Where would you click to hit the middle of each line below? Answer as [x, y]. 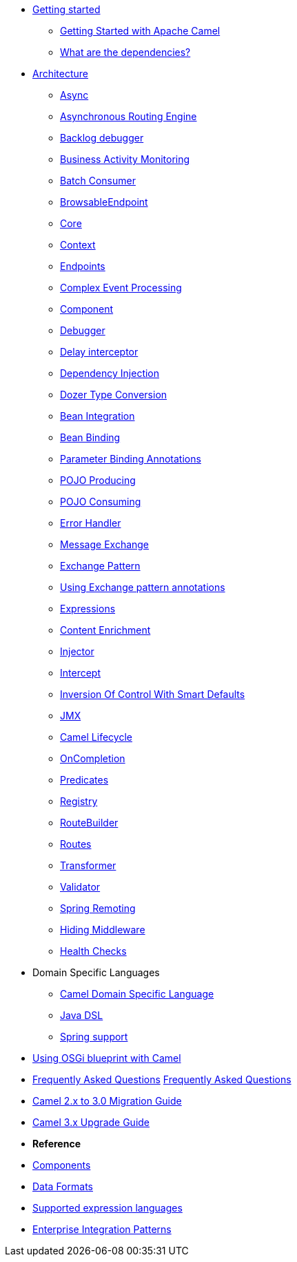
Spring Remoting [98, 908]
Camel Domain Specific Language [137, 994]
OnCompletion [93, 758]
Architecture [61, 74]
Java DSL [82, 1015]
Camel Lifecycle [96, 737]
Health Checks [93, 951]
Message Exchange [105, 544]
